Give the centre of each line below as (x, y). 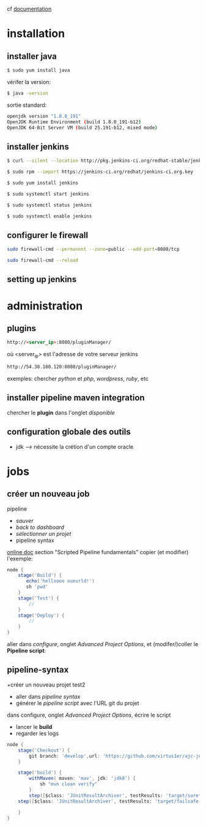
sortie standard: (27, 105)
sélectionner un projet (43, 533)
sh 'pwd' (37, 587)
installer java (32, 56)
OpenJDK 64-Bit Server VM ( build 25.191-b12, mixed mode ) (82, 128)
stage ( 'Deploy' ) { (41, 615)
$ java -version (28, 93)
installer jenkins (38, 147)
